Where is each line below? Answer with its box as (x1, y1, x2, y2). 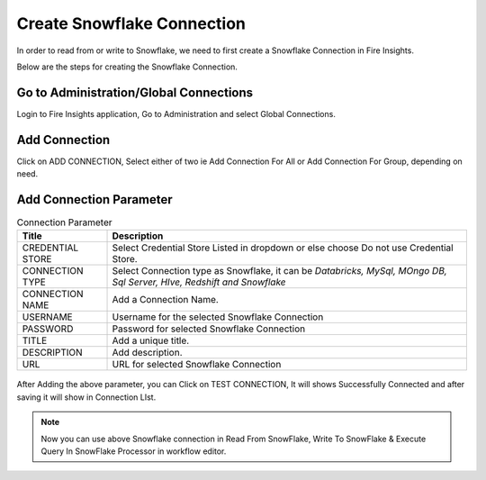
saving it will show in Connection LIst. (16, 392, 157, 403)
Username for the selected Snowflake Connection (112, 311, 324, 323)
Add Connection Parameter (16, 192, 173, 207)
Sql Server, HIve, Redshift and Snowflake (112, 276, 287, 288)
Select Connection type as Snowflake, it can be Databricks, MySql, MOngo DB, (112, 265, 447, 277)
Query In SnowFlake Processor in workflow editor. (40, 446, 227, 457)
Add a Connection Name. (112, 294, 220, 306)
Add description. (112, 347, 183, 359)
